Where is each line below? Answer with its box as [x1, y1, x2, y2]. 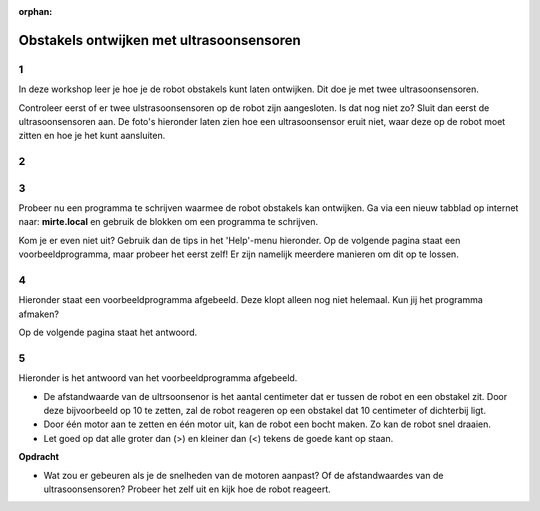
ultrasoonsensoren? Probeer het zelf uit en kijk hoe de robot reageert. [43, 483, 332, 495]
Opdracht [18, 451, 60, 463]
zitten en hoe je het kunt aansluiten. [18, 130, 166, 142]
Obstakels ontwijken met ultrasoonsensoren [18, 31, 302, 49]
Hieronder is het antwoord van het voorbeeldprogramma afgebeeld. [18, 372, 298, 384]
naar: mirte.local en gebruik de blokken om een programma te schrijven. [18, 216, 319, 228]
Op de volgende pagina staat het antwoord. [18, 326, 198, 339]
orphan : [18, 6, 53, 17]
